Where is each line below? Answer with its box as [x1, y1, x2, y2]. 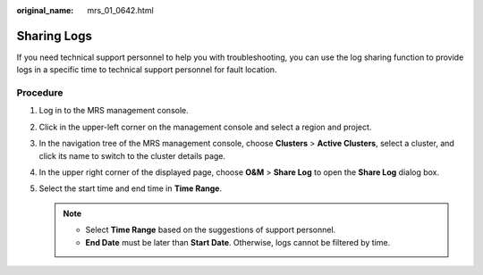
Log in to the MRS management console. [38, 105, 189, 116]
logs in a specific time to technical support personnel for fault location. [16, 64, 277, 75]
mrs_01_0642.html [87, 5, 154, 15]
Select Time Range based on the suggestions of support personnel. [85, 224, 336, 236]
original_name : [16, 5, 74, 15]
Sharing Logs [16, 28, 93, 44]
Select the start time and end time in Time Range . [38, 183, 223, 194]
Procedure [16, 87, 64, 99]
